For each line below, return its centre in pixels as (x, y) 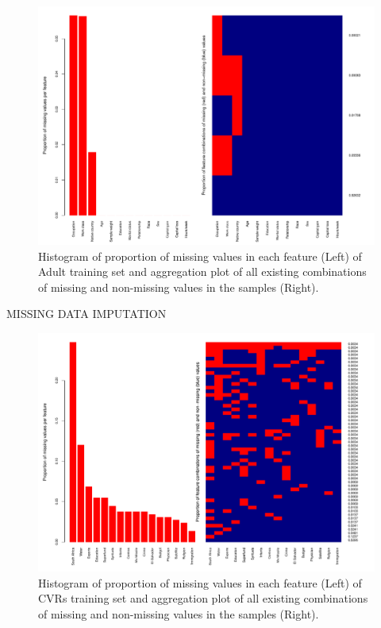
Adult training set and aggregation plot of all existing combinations (202, 271)
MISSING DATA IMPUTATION (87, 314)
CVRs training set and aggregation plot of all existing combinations (203, 598)
